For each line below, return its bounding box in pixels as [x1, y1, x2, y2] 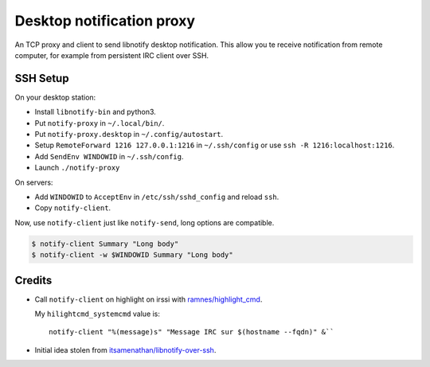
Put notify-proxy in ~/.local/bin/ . [34, 118, 165, 127]
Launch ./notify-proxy [34, 163, 120, 173]
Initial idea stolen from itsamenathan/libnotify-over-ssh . [34, 345, 217, 354]
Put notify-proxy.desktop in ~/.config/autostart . [34, 130, 224, 139]
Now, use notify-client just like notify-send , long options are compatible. [14, 217, 275, 227]
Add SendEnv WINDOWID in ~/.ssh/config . [34, 151, 184, 161]
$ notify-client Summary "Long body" [31, 239, 179, 248]
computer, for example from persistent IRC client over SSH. [14, 50, 209, 60]
